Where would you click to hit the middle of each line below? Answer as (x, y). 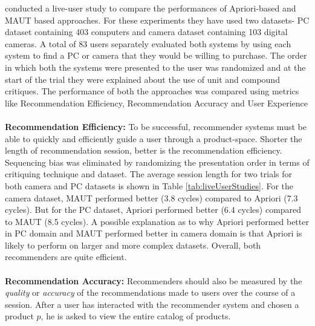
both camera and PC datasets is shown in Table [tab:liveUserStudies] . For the (149, 185)
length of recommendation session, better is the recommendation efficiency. (144, 150)
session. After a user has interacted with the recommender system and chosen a (152, 304)
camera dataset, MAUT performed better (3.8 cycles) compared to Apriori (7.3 (151, 197)
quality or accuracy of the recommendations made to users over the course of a (150, 292)
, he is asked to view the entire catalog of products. (136, 316)
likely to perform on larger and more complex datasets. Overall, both (133, 245)
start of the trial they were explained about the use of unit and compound (142, 79)
